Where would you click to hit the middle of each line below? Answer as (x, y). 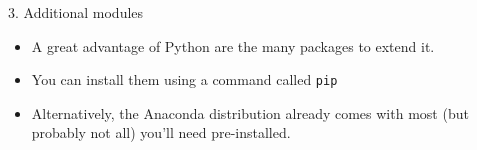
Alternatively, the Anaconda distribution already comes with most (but (250, 112)
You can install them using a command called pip (184, 79)
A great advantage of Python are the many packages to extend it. (233, 45)
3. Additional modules (76, 12)
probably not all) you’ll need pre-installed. (161, 132)
